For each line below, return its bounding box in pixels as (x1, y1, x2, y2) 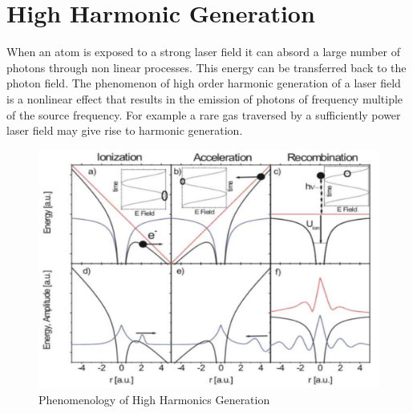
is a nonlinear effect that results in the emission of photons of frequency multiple (6, 90, 403, 107)
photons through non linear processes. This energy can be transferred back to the (6, 59, 407, 75)
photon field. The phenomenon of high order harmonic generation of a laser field (6, 75, 401, 91)
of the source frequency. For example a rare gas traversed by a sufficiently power (6, 106, 401, 123)
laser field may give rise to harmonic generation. (6, 122, 243, 139)
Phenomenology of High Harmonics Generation (38, 391, 270, 407)
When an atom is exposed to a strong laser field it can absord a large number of (6, 43, 400, 60)
